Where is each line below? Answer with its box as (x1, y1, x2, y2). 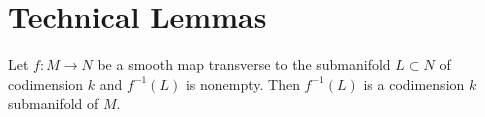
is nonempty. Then (185, 73, 300, 94)
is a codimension (363, 73, 465, 94)
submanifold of (8, 93, 99, 114)
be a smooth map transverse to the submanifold (97, 54, 391, 75)
